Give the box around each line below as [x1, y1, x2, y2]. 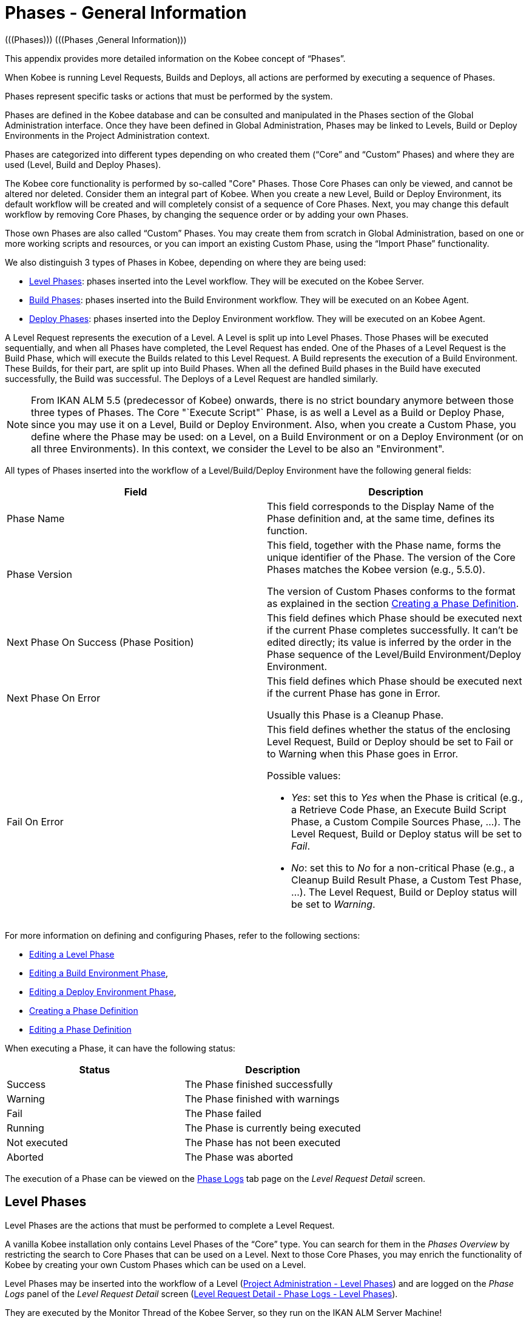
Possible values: [267, 769, 341, 782]
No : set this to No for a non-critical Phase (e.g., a [291, 861, 515, 874]
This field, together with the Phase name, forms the [267, 539, 501, 551]
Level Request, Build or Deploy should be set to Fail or [267, 735, 513, 748]
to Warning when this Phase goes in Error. [267, 747, 459, 760]
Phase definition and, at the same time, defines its [267, 512, 495, 525]
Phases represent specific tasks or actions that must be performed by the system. [5, 90, 333, 101]
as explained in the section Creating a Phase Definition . [267, 597, 519, 609]
